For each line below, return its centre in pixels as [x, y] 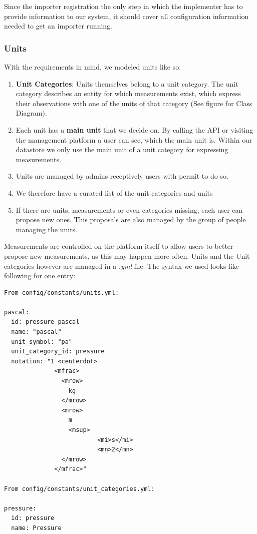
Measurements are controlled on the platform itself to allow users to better [119, 246]
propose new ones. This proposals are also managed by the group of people [131, 219]
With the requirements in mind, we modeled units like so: [93, 67]
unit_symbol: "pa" [42, 342]
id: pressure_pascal [45, 322]
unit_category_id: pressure [58, 352]
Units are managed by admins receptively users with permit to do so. [122, 176]
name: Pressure [36, 528]
